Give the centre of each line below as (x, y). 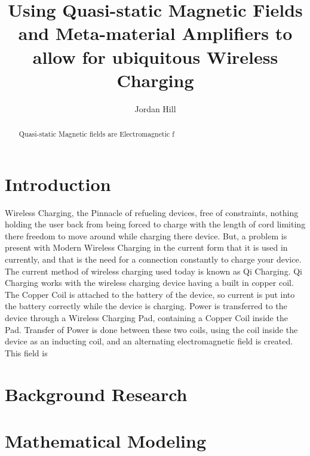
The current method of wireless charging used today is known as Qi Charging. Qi (154, 271)
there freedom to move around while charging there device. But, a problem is (146, 235)
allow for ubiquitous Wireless (155, 56)
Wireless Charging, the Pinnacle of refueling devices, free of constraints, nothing (152, 212)
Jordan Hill (155, 108)
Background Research (96, 394)
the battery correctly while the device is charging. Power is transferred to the (146, 306)
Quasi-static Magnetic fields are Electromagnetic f (96, 134)
